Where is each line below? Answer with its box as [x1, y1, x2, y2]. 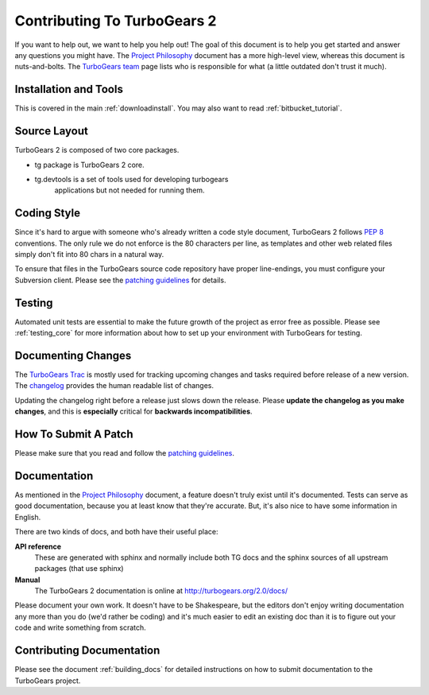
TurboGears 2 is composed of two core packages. [14, 146, 180, 155]
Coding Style [14, 207, 81, 220]
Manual [14, 575, 41, 584]
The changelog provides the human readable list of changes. [14, 381, 214, 390]
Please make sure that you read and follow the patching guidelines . [14, 448, 234, 458]
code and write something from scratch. [14, 623, 146, 632]
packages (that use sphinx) [34, 564, 124, 573]
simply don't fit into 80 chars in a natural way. [14, 250, 164, 258]
